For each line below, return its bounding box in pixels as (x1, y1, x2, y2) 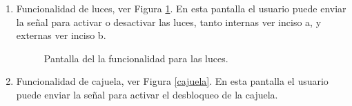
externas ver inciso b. (16, 28, 106, 42)
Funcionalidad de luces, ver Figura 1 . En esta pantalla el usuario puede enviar (16, 1, 346, 15)
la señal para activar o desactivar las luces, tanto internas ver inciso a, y (16, 14, 322, 29)
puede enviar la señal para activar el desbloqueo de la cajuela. (16, 87, 278, 101)
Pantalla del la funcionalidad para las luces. (43, 51, 228, 65)
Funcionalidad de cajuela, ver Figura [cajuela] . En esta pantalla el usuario (16, 74, 329, 88)
